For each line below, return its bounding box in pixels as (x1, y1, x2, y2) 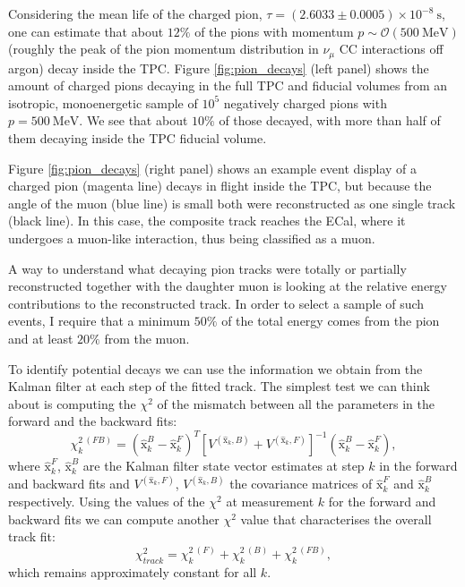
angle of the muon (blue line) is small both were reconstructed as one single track (8, 193, 456, 212)
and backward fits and (8, 474, 130, 493)
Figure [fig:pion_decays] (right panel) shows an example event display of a (8, 158, 417, 177)
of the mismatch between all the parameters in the (157, 394, 435, 413)
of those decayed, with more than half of (219, 111, 441, 130)
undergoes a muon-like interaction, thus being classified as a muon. (8, 228, 375, 247)
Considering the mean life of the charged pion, (8, 4, 263, 22)
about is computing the (8, 394, 136, 413)
